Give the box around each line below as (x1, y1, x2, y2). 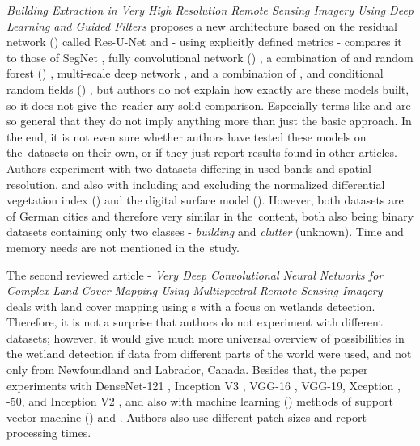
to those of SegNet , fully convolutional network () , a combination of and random (6, 48, 414, 65)
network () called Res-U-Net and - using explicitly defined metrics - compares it (6, 33, 402, 50)
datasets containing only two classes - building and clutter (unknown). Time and (6, 223, 404, 240)
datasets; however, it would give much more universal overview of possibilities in (6, 329, 405, 346)
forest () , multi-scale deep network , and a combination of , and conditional (6, 65, 384, 82)
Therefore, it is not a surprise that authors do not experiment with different (6, 313, 383, 330)
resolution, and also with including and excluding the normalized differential (6, 175, 385, 192)
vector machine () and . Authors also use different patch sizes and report (6, 408, 367, 425)
